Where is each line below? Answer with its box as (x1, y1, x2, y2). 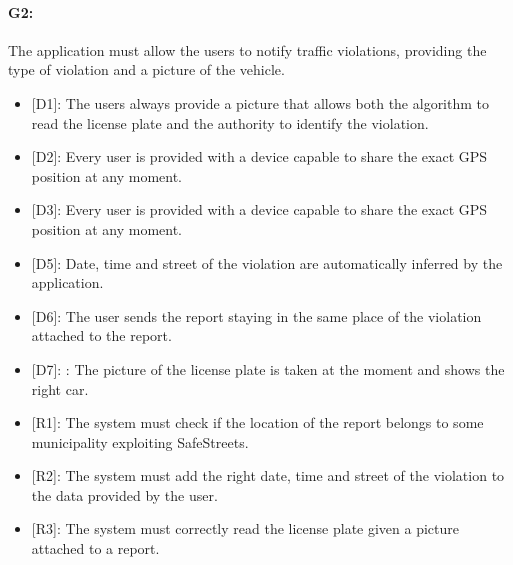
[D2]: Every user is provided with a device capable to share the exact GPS (31, 146, 488, 167)
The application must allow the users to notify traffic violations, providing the (8, 39, 487, 60)
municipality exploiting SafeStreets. (31, 431, 249, 452)
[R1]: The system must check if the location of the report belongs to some (31, 412, 484, 433)
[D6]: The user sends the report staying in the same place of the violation (31, 305, 482, 326)
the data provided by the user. (31, 484, 218, 505)
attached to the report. (31, 325, 172, 346)
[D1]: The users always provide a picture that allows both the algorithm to (31, 92, 490, 113)
